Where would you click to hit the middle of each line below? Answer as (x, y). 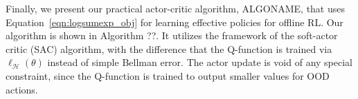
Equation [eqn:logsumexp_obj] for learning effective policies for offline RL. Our (174, 22)
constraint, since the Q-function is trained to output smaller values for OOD (168, 75)
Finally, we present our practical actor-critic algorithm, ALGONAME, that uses (175, 8)
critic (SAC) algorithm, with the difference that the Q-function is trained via (169, 48)
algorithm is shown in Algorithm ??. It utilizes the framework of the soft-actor (172, 35)
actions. (22, 89)
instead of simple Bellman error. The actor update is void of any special (200, 62)
